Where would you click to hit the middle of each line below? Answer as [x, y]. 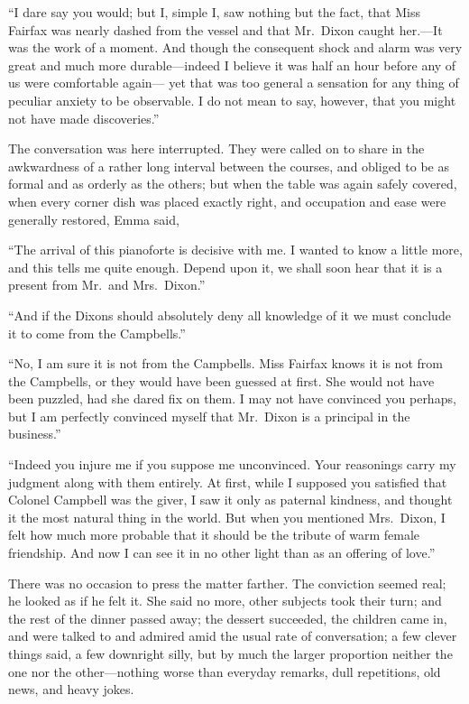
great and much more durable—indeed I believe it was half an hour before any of [232, 65]
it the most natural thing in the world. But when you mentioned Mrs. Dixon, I [227, 517]
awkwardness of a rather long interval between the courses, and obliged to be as [229, 166]
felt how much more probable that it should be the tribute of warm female [214, 535]
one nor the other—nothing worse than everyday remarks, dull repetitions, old [225, 671]
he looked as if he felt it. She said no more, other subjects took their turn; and [225, 601]
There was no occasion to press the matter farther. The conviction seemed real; [227, 583]
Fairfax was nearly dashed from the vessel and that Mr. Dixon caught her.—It [225, 29]
